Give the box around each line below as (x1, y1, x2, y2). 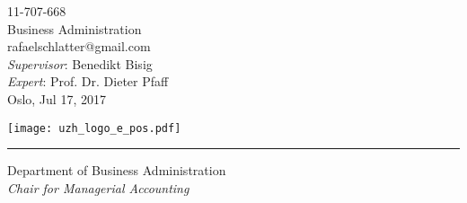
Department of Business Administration (7, 161, 226, 180)
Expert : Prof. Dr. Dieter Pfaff (7, 72, 169, 91)
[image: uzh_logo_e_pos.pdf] (7, 121, 181, 135)
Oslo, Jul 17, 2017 (7, 89, 106, 108)
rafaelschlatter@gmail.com (7, 37, 151, 56)
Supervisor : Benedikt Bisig (7, 54, 153, 73)
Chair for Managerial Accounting (7, 178, 189, 197)
